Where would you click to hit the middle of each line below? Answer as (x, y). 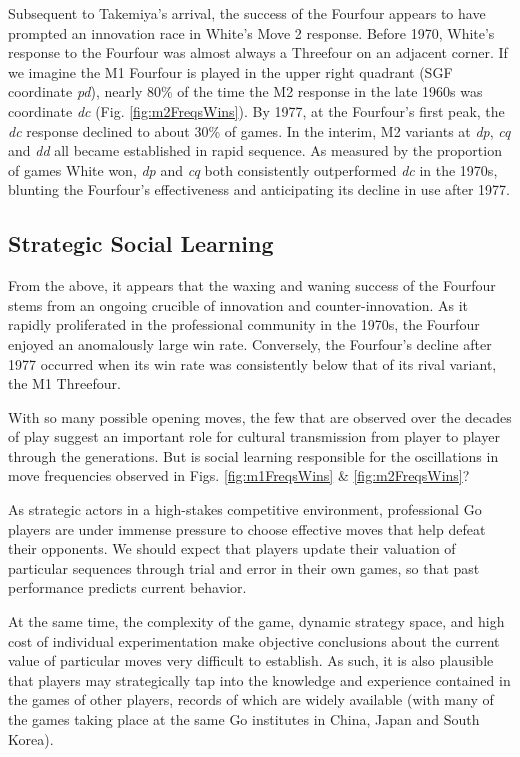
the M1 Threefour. (64, 383)
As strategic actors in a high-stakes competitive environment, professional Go (245, 509)
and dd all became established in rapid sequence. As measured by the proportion (255, 150)
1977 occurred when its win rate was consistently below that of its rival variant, (252, 363)
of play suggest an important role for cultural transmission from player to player (254, 436)
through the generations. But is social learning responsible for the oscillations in (253, 455)
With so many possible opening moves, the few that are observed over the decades (260, 416)
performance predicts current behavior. (127, 587)
